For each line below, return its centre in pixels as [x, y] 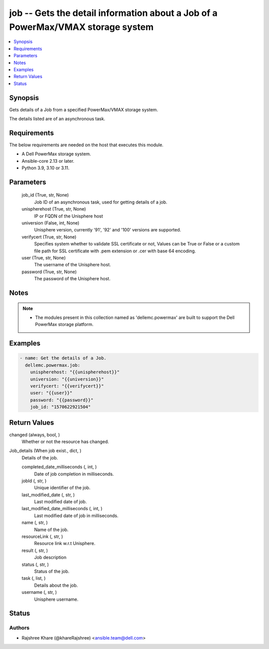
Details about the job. [56, 585]
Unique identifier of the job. [62, 488]
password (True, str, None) [49, 272]
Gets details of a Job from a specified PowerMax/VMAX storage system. [84, 109]
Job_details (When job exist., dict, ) [45, 451]
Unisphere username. [56, 599]
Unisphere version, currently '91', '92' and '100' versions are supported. [108, 230]
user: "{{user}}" [51, 393]
